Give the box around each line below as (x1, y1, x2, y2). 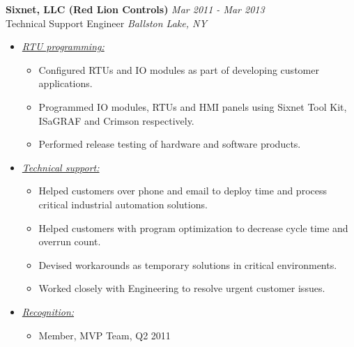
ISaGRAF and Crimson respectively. (38, 113, 194, 128)
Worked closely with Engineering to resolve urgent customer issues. (38, 281, 325, 295)
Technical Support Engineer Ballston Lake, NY (6, 15, 207, 30)
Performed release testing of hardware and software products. (38, 137, 301, 151)
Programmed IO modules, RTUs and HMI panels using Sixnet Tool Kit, (38, 99, 347, 114)
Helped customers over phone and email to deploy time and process (38, 183, 327, 198)
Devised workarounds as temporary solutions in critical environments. (38, 257, 337, 272)
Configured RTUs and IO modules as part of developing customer (38, 62, 319, 77)
